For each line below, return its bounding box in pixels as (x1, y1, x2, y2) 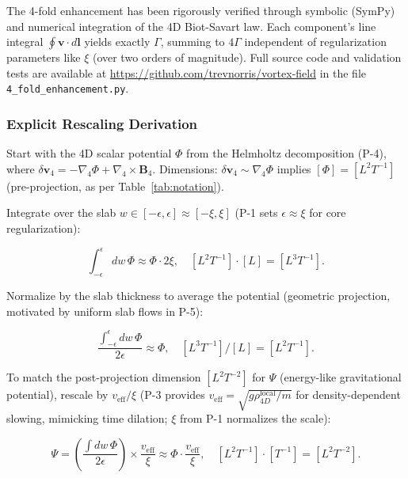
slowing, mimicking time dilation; (6, 410, 168, 427)
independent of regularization (244, 33, 387, 50)
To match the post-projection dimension (6, 369, 201, 385)
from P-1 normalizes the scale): (179, 410, 331, 427)
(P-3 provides (139, 386, 205, 403)
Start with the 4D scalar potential (6, 145, 172, 161)
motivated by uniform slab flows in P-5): (6, 302, 204, 319)
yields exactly (84, 33, 151, 50)
